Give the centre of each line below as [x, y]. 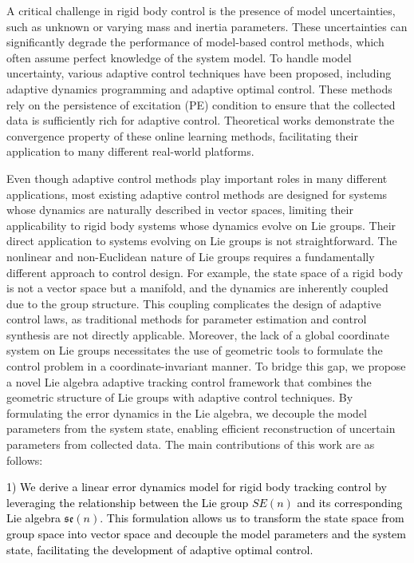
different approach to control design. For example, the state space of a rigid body [205, 272]
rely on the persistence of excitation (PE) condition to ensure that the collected [201, 104]
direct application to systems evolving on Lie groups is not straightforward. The [202, 241]
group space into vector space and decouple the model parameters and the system [206, 533]
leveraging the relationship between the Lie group [128, 502]
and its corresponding [350, 502]
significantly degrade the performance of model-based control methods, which [195, 42]
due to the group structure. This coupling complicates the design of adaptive [194, 303]
